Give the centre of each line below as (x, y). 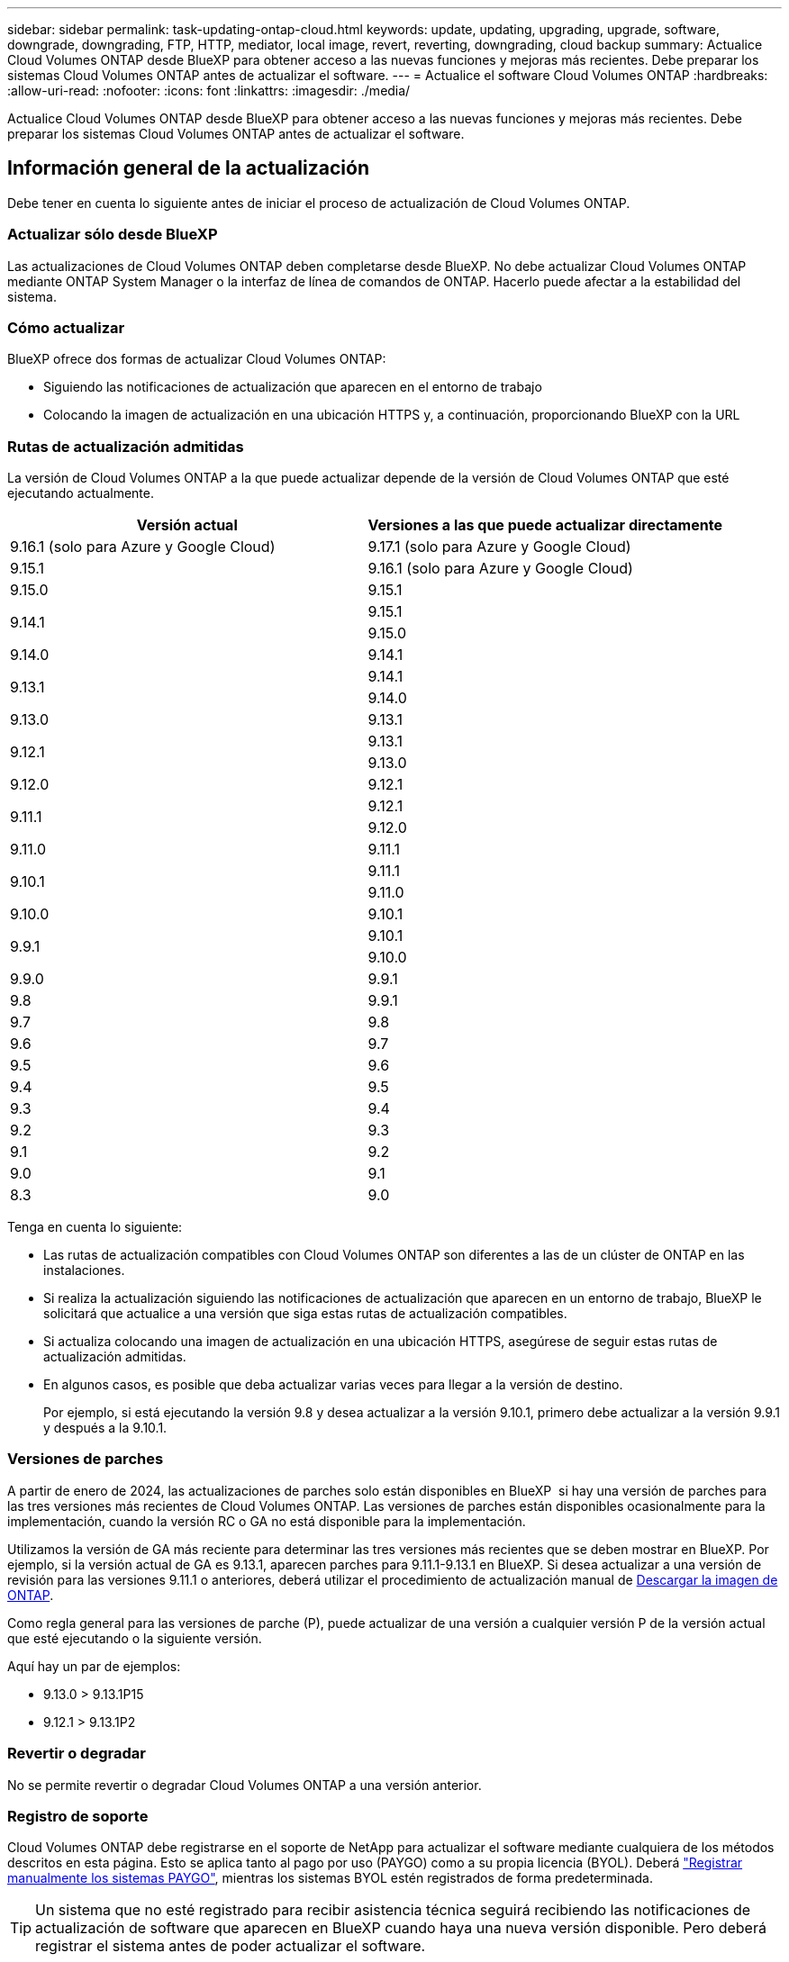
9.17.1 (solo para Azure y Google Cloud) (499, 547)
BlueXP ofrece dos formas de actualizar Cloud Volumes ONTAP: (197, 359)
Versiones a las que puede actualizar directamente (545, 525)
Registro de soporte (78, 1816)
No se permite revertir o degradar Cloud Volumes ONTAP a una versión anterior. (245, 1785)
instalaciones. (84, 1270)
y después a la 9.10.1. (105, 1428)
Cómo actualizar (66, 327)
